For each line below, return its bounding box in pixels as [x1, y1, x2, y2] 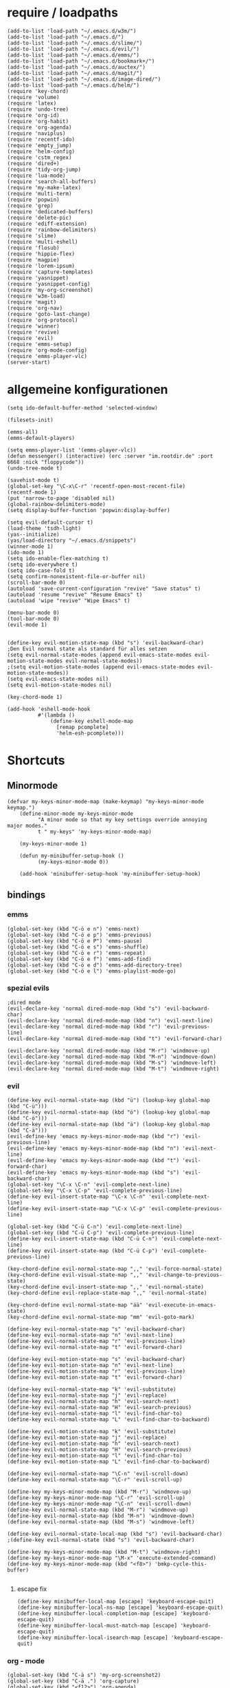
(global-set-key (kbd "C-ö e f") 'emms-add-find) [7, 956, 152, 962]
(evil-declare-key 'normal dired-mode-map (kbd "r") [7, 1023, 161, 1030]
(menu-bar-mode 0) [7, 609, 60, 616]
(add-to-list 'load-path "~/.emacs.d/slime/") [7, 39, 143, 46]
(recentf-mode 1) [7, 489, 57, 496]
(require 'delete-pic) [7, 214, 72, 221]
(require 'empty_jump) [7, 142, 72, 149]
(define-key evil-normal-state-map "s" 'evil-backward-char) [7, 1326, 186, 1333]
